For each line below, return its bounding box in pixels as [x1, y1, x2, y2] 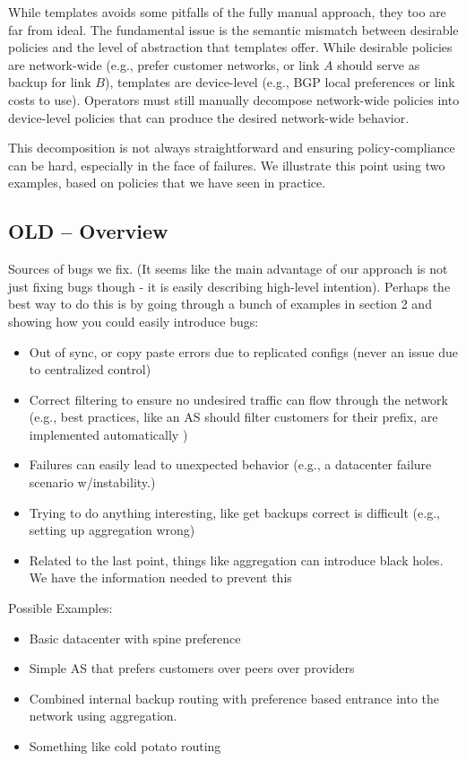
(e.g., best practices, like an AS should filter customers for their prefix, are [29, 407, 438, 426]
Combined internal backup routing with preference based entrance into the [29, 688, 440, 707]
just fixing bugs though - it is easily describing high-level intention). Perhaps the [8, 276, 451, 295]
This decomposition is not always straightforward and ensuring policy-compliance [8, 138, 455, 157]
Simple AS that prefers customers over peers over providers [29, 659, 355, 678]
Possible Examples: [8, 599, 113, 617]
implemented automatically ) [29, 424, 188, 443]
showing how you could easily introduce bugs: [8, 311, 259, 330]
